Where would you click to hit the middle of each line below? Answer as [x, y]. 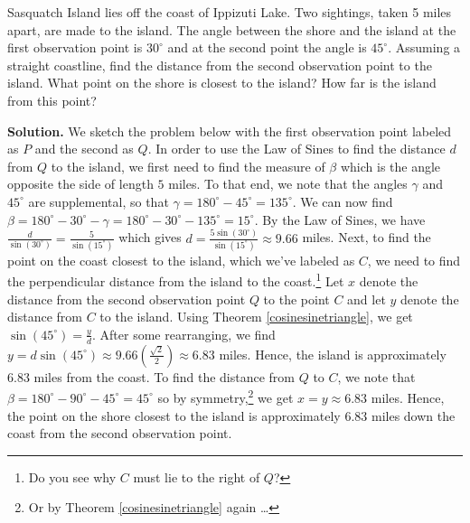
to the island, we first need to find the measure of [188, 166]
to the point [296, 299]
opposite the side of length [80, 184]
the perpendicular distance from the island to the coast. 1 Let [176, 280]
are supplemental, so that [99, 201]
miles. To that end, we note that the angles [288, 184]
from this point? [52, 100]
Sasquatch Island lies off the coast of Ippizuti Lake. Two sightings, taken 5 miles [230, 12]
